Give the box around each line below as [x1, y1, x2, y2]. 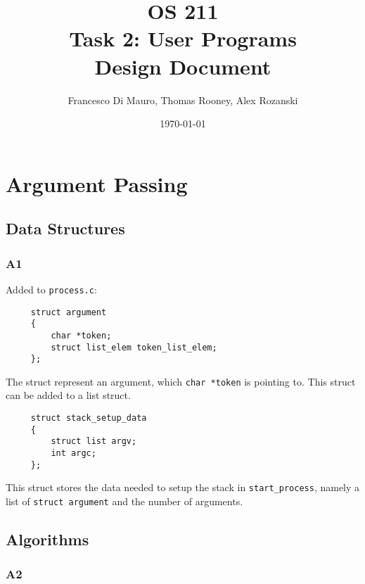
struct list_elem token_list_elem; [51, 342, 217, 353]
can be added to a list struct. [6, 388, 131, 402]
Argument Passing [6, 169, 188, 198]
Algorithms [6, 528, 89, 550]
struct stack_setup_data [30, 413, 147, 424]
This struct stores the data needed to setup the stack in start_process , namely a [6, 480, 360, 495]
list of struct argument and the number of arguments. [6, 494, 243, 508]
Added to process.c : [6, 281, 97, 296]
